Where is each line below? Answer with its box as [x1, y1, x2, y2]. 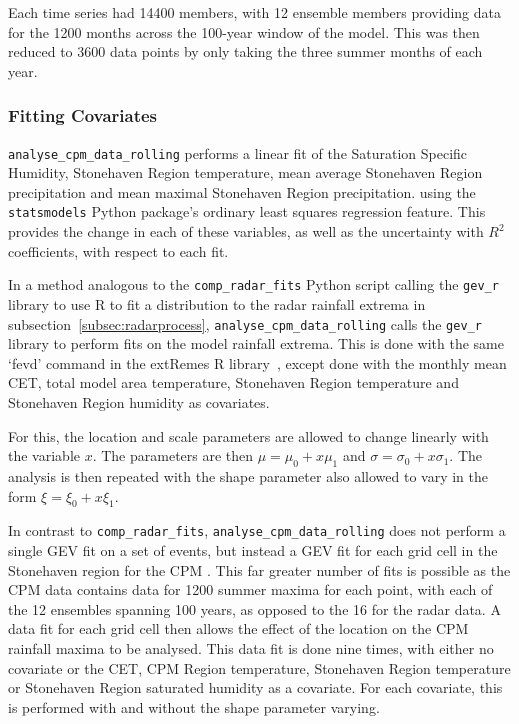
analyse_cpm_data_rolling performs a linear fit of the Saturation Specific [8, 142, 468, 163]
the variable [8, 445, 80, 466]
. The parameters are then [92, 445, 254, 466]
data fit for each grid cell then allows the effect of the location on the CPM [8, 618, 469, 639]
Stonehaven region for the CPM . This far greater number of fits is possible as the [8, 559, 511, 580]
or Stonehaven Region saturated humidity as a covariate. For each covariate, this [8, 677, 503, 698]
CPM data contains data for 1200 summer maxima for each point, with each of [8, 579, 493, 600]
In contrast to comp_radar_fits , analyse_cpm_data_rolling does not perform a [8, 520, 506, 541]
